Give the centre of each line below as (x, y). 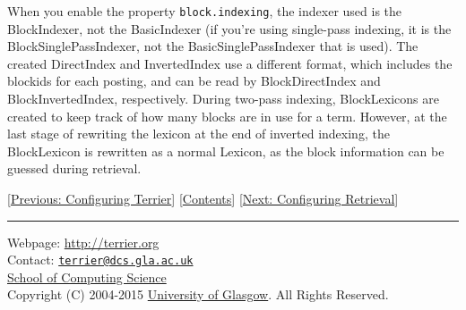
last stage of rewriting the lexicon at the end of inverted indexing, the (198, 134)
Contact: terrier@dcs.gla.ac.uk (100, 260)
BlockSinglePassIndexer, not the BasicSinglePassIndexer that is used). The (213, 46)
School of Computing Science (87, 276)
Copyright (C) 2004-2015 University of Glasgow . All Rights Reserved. (198, 294)
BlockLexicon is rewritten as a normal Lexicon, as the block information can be (226, 151)
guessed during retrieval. (74, 168)
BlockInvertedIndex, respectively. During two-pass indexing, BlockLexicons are (223, 99)
